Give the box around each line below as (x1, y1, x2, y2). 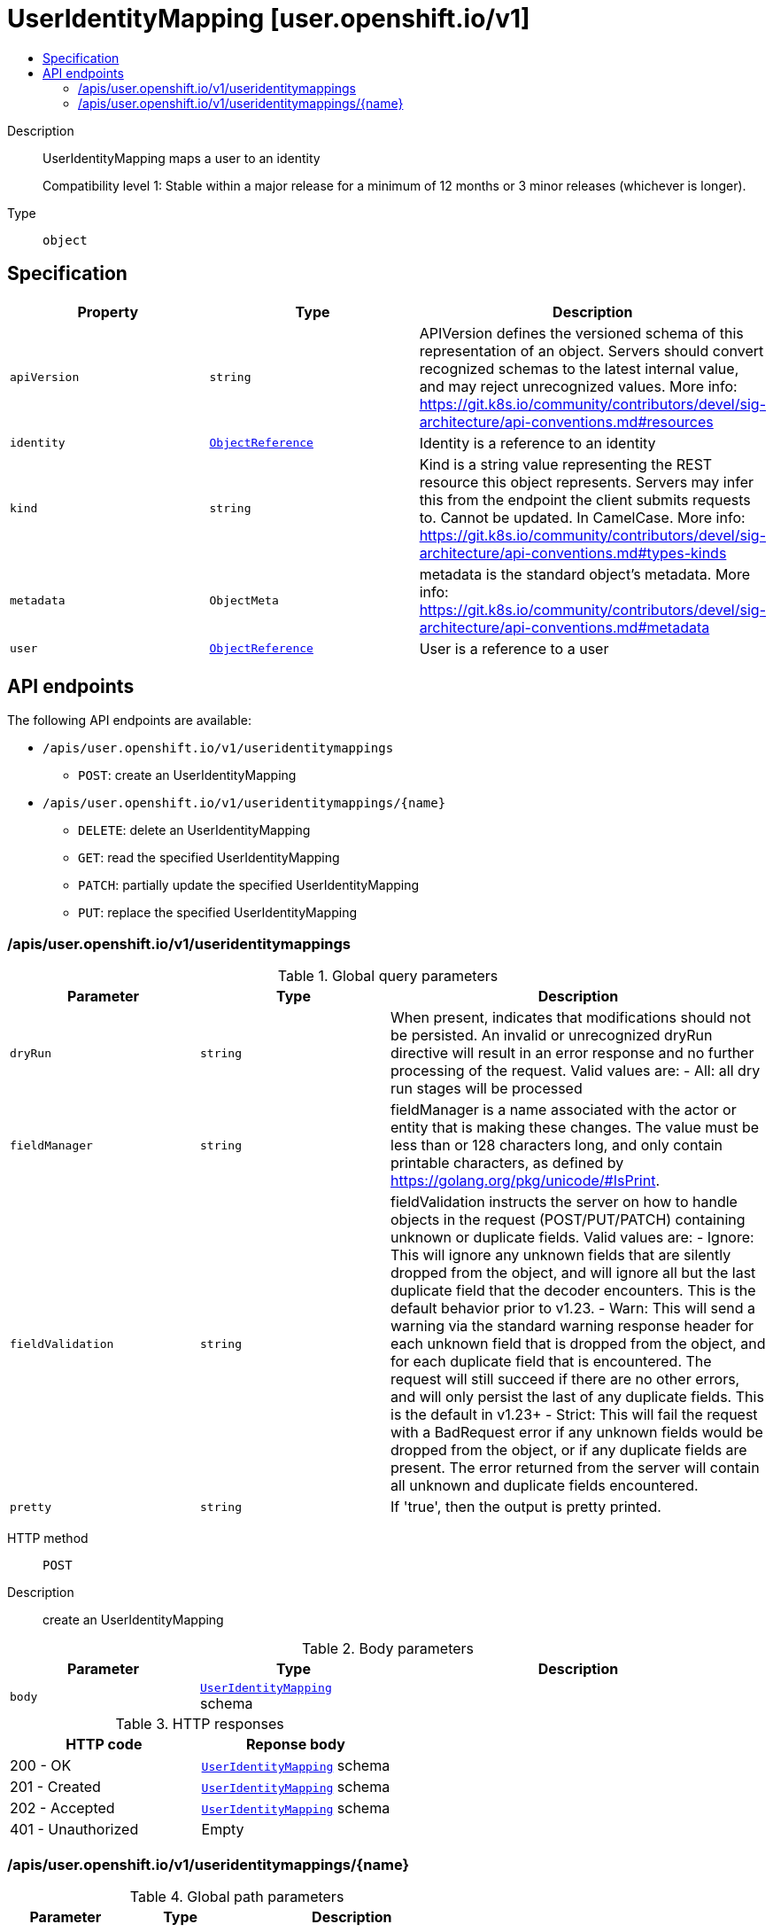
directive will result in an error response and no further (390, 1044, 754, 1063)
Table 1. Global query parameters (277, 967, 499, 985)
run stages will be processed (390, 1079, 583, 1098)
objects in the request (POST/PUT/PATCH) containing (390, 1211, 746, 1229)
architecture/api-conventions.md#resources (419, 412, 714, 431)
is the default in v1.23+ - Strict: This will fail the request (390, 1406, 758, 1424)
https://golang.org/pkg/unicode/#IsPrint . (390, 1172, 661, 1190)
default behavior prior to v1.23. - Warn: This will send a (390, 1299, 756, 1318)
